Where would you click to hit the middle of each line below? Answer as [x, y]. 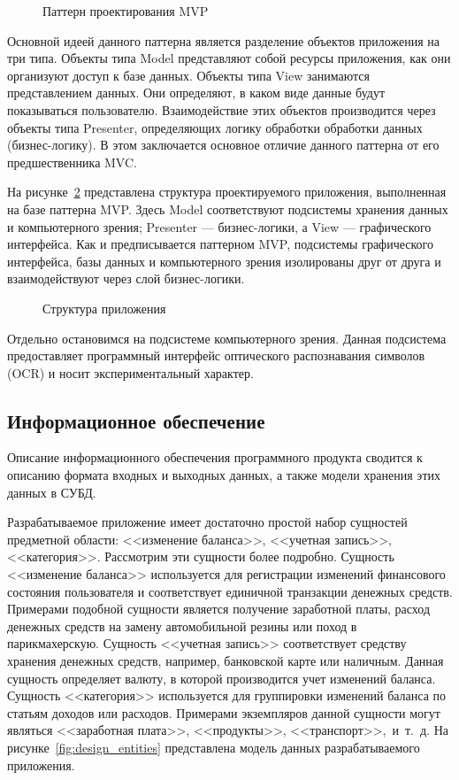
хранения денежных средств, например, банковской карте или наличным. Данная [226, 661]
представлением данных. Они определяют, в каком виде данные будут [196, 93]
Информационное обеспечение [136, 420]
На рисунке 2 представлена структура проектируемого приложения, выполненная [227, 192]
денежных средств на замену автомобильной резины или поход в [182, 626]
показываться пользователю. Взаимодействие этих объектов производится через [222, 109]
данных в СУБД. [52, 492]
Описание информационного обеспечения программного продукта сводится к [215, 457]
